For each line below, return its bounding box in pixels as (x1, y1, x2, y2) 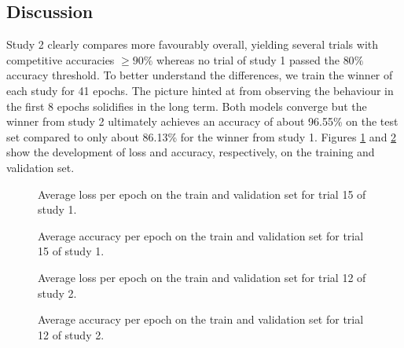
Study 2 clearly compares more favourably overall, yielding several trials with (6, 36, 379, 53)
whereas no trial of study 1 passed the (156, 51, 340, 68)
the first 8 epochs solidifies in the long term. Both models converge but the (6, 97, 367, 114)
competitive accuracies (6, 51, 115, 68)
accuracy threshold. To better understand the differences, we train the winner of (6, 67, 393, 83)
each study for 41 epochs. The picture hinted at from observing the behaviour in (6, 82, 394, 98)
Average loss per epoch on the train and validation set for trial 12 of (38, 269, 366, 285)
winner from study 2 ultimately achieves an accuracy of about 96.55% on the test (6, 113, 398, 130)
